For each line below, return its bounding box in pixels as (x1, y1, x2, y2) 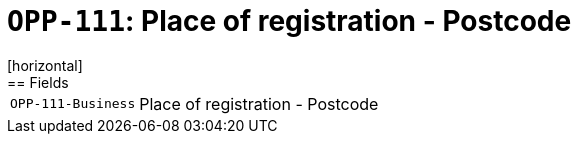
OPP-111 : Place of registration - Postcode (7, 4, 572, 38)
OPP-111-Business (10, 96, 136, 112)
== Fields (7, 73, 69, 91)
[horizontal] (7, 56, 83, 74)
